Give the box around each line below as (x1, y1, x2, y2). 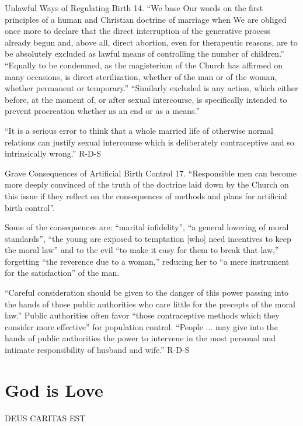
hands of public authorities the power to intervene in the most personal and (5, 332, 276, 344)
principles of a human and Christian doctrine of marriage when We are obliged (5, 13, 287, 25)
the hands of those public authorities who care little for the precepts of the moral (5, 297, 295, 310)
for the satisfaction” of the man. (5, 266, 120, 279)
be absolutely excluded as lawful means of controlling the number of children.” (5, 47, 284, 60)
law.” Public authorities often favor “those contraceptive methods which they (5, 309, 280, 321)
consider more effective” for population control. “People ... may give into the (5, 320, 278, 333)
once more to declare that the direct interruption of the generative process (5, 25, 271, 37)
